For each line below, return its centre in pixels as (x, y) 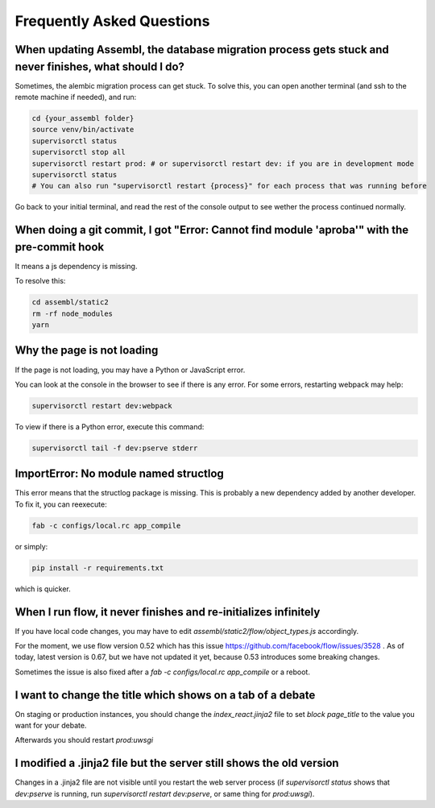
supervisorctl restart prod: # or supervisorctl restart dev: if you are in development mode (223, 164)
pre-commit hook (60, 247)
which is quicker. (43, 589)
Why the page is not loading (87, 350)
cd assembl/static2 (70, 302)
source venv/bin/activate (83, 130)
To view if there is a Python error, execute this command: (110, 426)
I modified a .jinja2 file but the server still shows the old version (177, 763)
